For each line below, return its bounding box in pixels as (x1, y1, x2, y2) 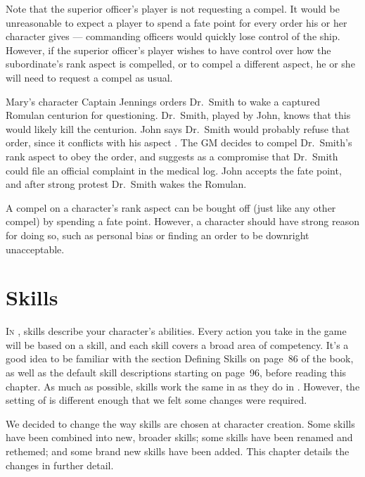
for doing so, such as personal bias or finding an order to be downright (6, 227, 309, 242)
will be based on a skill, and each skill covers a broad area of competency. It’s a (6, 337, 349, 352)
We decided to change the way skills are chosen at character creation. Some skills (6, 416, 355, 431)
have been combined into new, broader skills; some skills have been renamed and (6, 430, 353, 445)
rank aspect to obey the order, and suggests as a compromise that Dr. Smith (6, 148, 338, 163)
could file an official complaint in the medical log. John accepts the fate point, (6, 163, 342, 177)
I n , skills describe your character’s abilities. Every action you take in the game (6, 324, 347, 338)
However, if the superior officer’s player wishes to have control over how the (6, 42, 331, 57)
